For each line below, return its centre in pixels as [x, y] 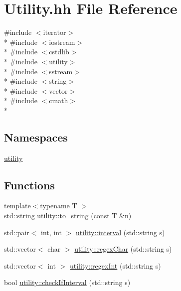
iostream [62, 42]
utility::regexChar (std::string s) [123, 249]
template [17, 206]
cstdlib [59, 52]
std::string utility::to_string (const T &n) [68, 216]
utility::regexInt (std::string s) [115, 265]
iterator [55, 32]
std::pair [17, 232]
